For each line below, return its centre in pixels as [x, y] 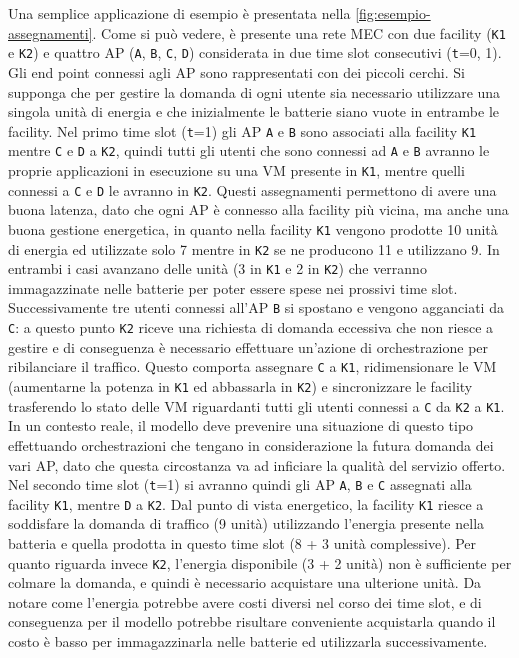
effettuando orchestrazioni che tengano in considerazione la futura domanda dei [251, 444]
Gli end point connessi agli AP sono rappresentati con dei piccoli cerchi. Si [236, 71]
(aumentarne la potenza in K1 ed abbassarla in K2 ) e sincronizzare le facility [240, 386]
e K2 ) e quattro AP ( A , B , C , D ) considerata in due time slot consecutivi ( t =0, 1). [255, 52]
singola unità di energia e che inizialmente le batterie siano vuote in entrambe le [254, 111]
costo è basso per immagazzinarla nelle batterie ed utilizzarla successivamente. [248, 641]
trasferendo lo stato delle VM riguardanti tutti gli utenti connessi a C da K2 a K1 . [256, 405]
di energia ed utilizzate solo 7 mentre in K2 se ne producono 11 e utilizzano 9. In [254, 248]
